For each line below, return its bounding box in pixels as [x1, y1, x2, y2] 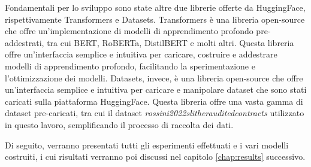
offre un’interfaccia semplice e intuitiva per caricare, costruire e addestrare [5, 48, 277, 60]
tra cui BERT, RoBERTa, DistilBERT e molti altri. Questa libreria [47, 36, 294, 48]
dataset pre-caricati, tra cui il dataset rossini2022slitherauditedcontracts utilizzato [5, 107, 304, 119]
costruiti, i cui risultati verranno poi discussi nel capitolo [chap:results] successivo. [5, 150, 306, 163]
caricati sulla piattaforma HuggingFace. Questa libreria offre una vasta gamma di [5, 95, 303, 107]
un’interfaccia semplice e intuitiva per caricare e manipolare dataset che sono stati [5, 83, 307, 96]
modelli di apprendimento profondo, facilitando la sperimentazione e [5, 59, 255, 72]
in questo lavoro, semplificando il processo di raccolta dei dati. [5, 118, 234, 130]
